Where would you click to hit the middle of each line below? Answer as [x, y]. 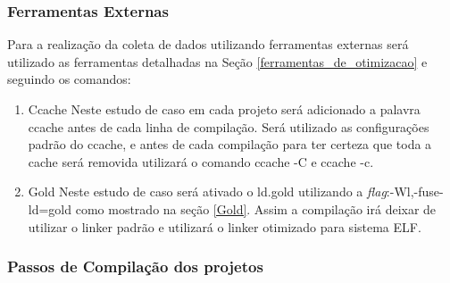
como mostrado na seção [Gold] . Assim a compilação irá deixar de [256, 208]
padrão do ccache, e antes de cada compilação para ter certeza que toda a [230, 144]
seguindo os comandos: [69, 79]
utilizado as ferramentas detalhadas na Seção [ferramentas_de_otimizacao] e [217, 61]
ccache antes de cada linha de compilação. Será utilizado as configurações [229, 126]
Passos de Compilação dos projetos [135, 266]
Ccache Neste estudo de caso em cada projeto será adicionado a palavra [224, 109]
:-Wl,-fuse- [415, 191]
